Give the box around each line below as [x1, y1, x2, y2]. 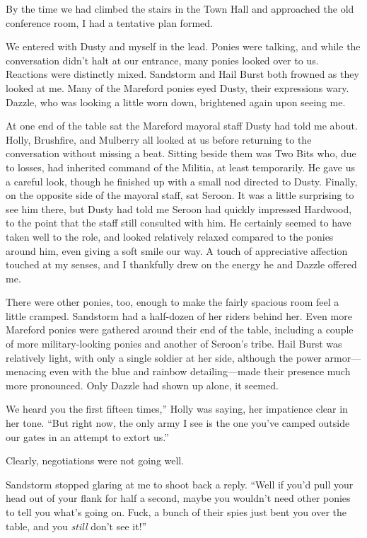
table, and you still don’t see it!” [6, 518, 147, 533]
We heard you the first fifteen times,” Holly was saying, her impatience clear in [6, 401, 348, 416]
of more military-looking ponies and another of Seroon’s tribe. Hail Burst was [6, 336, 342, 351]
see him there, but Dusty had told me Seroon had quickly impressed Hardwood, [6, 201, 352, 216]
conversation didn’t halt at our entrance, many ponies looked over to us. [6, 52, 319, 67]
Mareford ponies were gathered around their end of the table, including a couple [6, 322, 354, 337]
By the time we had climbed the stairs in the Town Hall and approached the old [6, 1, 354, 16]
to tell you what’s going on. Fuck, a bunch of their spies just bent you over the [6, 505, 347, 519]
